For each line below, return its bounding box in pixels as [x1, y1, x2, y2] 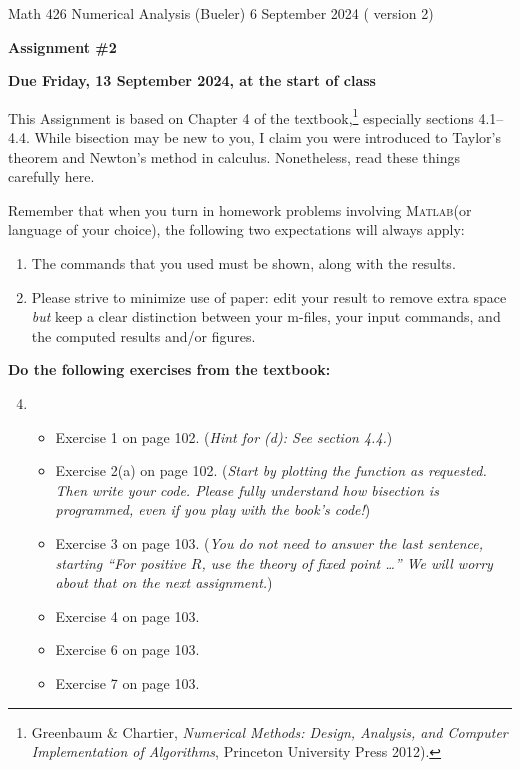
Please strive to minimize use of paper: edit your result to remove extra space [31, 286, 507, 307]
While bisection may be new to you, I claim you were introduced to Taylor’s [34, 127, 501, 148]
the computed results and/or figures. [31, 325, 256, 346]
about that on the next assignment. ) [55, 572, 273, 593]
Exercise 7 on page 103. [55, 672, 200, 693]
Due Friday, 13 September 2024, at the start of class [8, 70, 376, 91]
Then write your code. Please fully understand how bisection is [55, 479, 439, 500]
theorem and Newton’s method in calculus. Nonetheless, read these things [8, 146, 461, 167]
